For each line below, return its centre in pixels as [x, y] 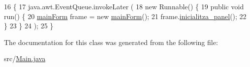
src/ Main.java [25, 58]
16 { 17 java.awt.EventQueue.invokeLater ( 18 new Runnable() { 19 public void [124, 6]
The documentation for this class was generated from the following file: [111, 42]
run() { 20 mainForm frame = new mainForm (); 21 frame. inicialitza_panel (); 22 [125, 16]
